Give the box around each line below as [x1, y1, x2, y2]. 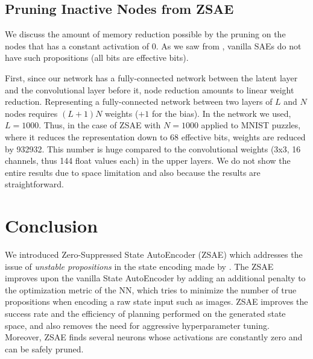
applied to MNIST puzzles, [201, 119, 301, 131]
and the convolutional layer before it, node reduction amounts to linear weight [5, 83, 294, 96]
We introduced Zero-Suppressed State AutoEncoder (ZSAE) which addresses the [5, 248, 303, 261]
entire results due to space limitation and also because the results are [5, 166, 261, 178]
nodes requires [5, 107, 58, 119]
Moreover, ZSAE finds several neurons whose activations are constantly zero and [5, 331, 303, 343]
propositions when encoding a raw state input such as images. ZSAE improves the [5, 295, 308, 308]
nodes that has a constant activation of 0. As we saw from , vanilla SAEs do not [5, 39, 302, 52]
